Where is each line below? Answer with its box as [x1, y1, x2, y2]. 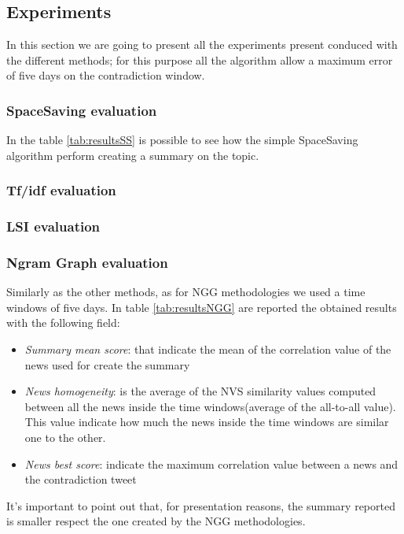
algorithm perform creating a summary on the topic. [6, 146, 259, 163]
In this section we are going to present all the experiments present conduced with [6, 36, 398, 53]
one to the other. [24, 429, 106, 446]
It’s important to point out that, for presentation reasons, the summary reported [6, 497, 395, 514]
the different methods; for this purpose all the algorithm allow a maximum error [6, 51, 393, 68]
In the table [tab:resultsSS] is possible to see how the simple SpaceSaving [6, 132, 358, 148]
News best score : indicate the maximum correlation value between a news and [24, 455, 398, 472]
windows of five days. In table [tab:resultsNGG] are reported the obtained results [6, 299, 397, 315]
